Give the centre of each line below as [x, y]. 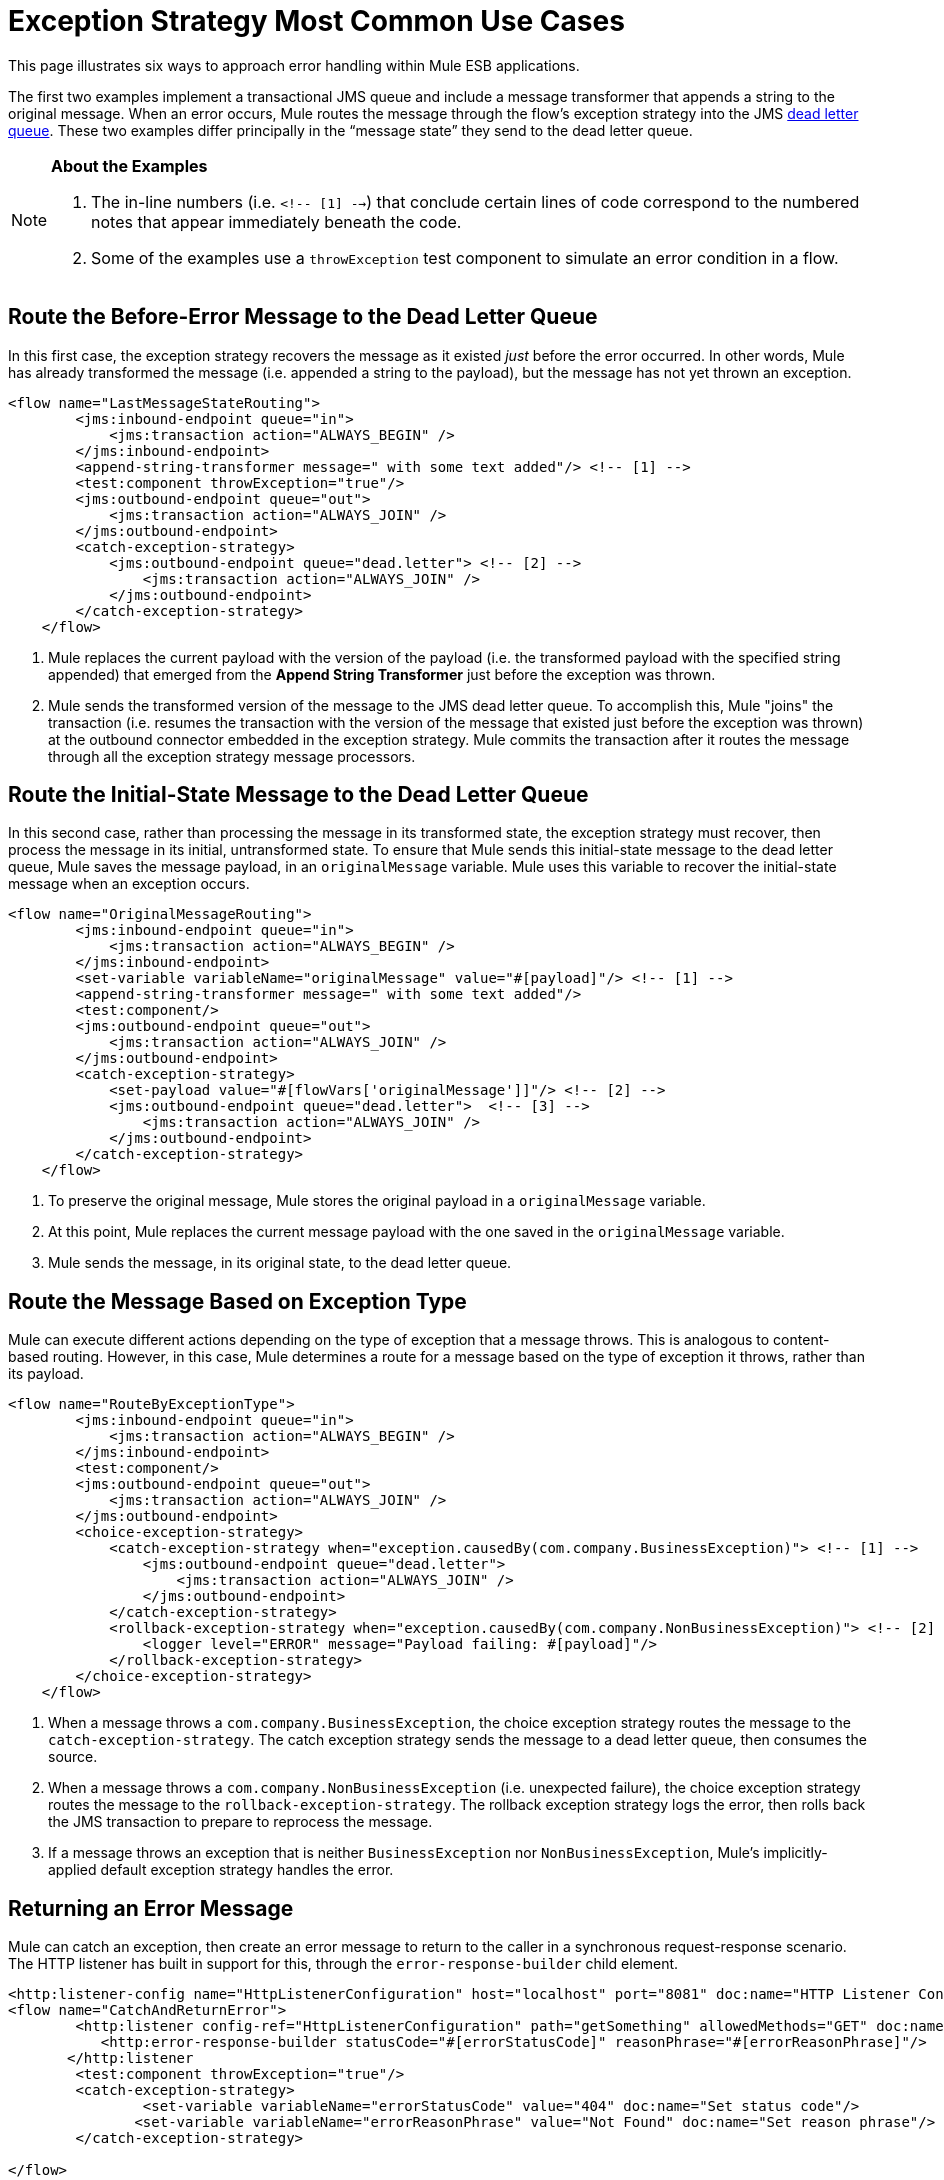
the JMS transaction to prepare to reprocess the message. [240, 1822]
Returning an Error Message [151, 1908]
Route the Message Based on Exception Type [237, 1301]
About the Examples [129, 165]
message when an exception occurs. [129, 884]
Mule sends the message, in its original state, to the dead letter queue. [280, 1263]
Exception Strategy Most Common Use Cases [316, 21]
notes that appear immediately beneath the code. [276, 221]
